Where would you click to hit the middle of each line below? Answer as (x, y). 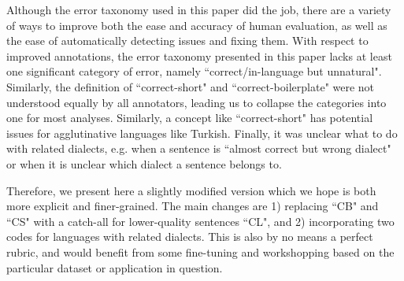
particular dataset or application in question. (115, 267)
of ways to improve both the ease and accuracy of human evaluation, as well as (197, 25)
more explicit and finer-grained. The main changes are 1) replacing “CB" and (193, 206)
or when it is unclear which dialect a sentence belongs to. (144, 163)
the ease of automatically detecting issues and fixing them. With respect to (187, 41)
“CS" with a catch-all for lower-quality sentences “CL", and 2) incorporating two (200, 221)
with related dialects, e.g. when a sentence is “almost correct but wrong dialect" (199, 148)
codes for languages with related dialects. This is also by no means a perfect (190, 237)
